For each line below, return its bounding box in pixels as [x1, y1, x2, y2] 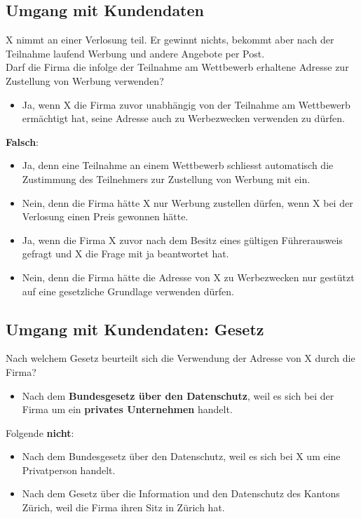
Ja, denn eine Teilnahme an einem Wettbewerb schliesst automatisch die [22, 158, 334, 173]
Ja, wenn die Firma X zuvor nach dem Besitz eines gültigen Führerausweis [22, 232, 343, 247]
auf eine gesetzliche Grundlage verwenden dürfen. [22, 283, 234, 298]
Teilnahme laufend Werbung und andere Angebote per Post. [6, 46, 265, 60]
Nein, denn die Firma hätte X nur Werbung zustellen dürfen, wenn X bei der [22, 195, 353, 210]
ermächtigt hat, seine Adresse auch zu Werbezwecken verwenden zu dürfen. [22, 111, 345, 126]
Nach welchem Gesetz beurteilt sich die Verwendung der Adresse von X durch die [6, 351, 355, 365]
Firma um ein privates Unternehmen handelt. [22, 402, 233, 417]
